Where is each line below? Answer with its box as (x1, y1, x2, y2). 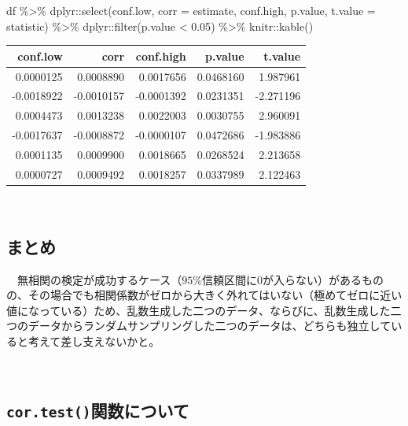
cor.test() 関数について (6, 398, 189, 422)
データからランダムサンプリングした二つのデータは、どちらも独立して (28, 317, 391, 334)
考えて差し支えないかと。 (28, 333, 160, 350)
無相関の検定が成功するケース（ (17, 271, 182, 287)
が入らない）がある (262, 271, 362, 287)
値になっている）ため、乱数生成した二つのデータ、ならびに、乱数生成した (6, 302, 391, 318)
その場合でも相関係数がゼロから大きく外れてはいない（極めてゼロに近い (28, 287, 402, 303)
